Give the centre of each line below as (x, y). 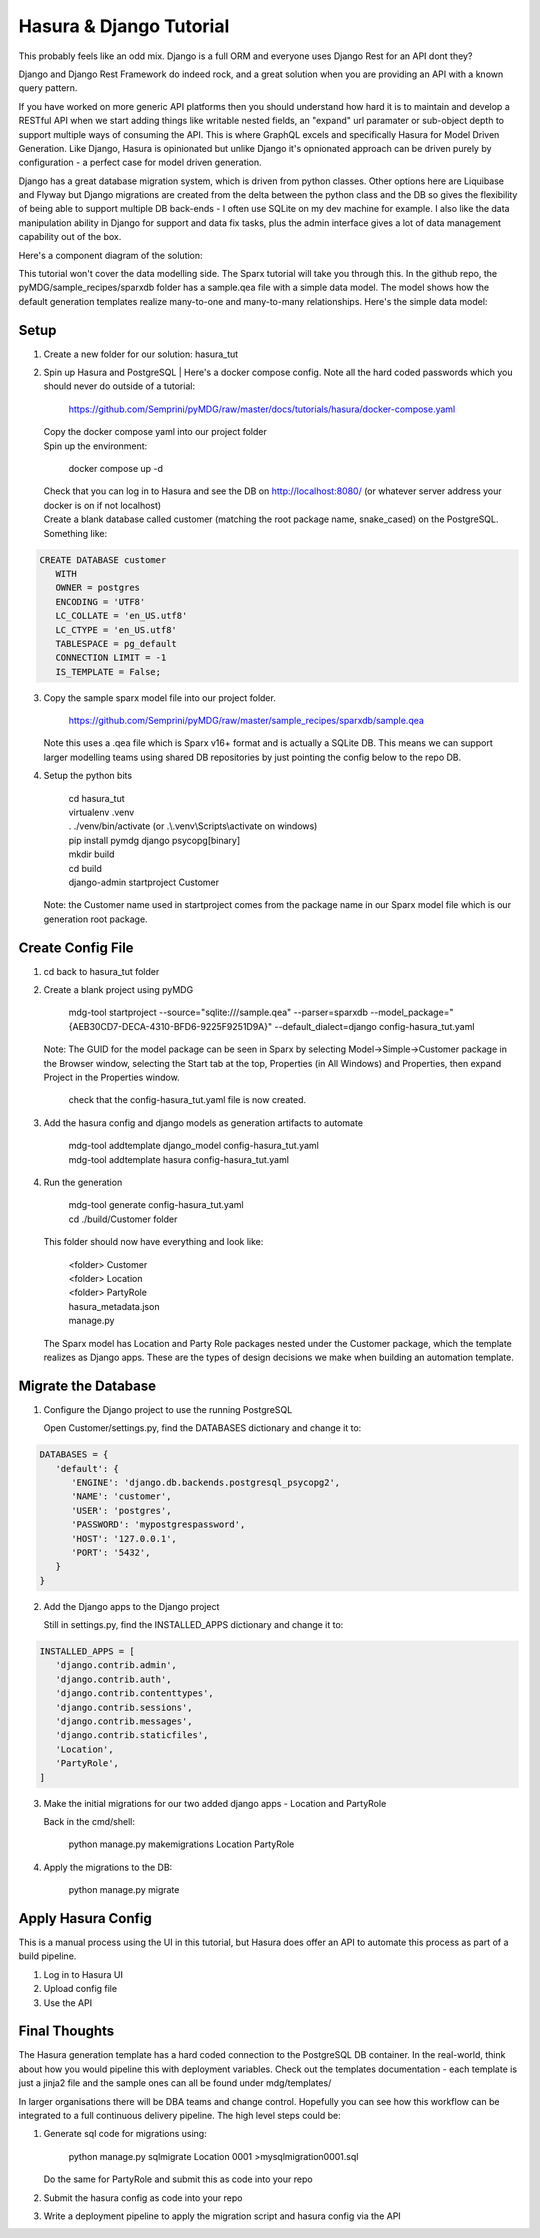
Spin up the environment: (95, 446)
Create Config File (76, 947)
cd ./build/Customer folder (123, 1219)
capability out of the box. (70, 237)
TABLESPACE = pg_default (116, 643)
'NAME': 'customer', (121, 1496)
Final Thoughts (66, 2031)
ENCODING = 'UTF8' (100, 601)
